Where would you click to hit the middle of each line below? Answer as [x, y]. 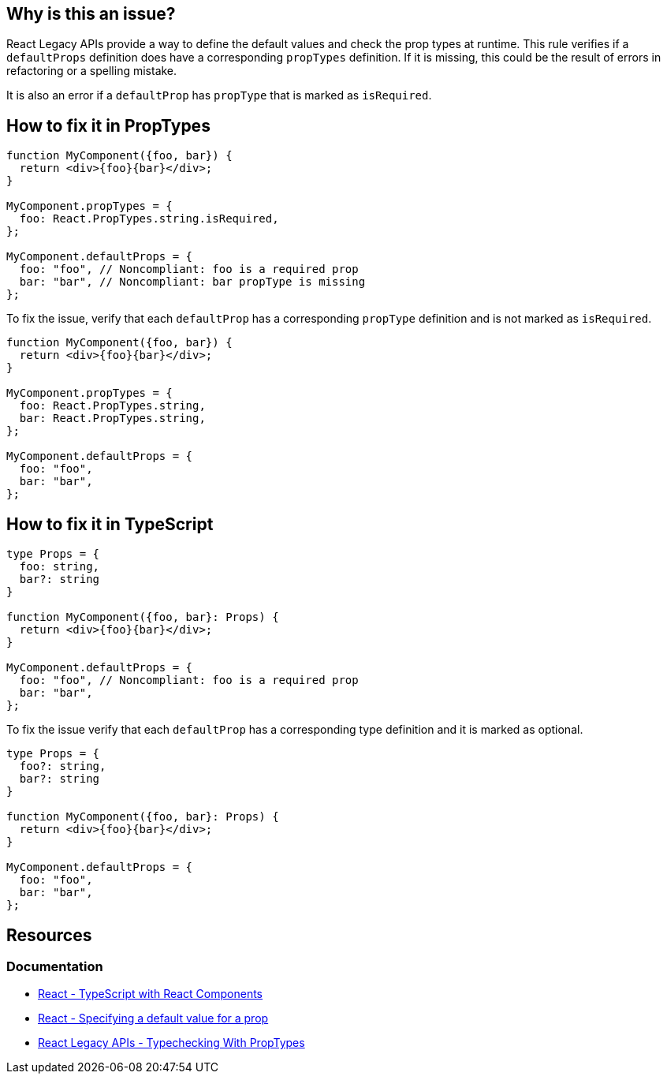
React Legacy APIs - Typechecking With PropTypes [171, 1043]
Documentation [55, 966]
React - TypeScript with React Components [151, 994]
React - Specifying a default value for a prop [153, 1018]
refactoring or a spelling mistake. [92, 71]
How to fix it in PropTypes [108, 125]
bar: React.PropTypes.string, [112, 419]
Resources [49, 935]
